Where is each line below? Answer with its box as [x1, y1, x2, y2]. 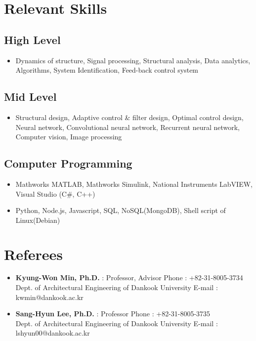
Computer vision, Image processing [15, 131, 122, 142]
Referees [4, 244, 63, 264]
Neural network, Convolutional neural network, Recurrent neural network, [15, 122, 240, 132]
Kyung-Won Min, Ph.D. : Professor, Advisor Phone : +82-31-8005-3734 [15, 272, 243, 283]
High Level [4, 32, 61, 47]
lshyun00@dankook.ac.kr [15, 328, 90, 338]
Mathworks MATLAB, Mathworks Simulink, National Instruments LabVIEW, [15, 178, 253, 189]
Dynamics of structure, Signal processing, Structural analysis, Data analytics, [15, 55, 251, 65]
